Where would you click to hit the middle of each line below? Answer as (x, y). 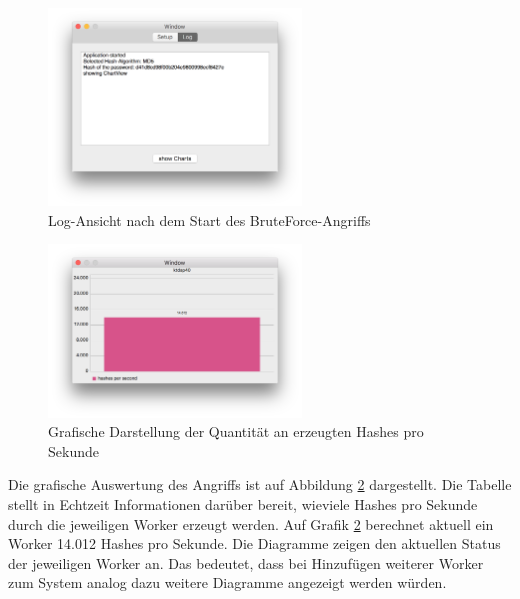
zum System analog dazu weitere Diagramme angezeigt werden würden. (227, 582)
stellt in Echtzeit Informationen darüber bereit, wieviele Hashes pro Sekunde (243, 503)
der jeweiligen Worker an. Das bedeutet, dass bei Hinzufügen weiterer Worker (246, 562)
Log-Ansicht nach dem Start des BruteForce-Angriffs (209, 219)
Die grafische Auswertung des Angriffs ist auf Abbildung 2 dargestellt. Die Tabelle (260, 484)
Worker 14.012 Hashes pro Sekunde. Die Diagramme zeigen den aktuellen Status (254, 543)
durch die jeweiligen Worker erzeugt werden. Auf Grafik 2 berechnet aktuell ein (251, 523)
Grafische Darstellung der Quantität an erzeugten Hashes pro (236, 431)
